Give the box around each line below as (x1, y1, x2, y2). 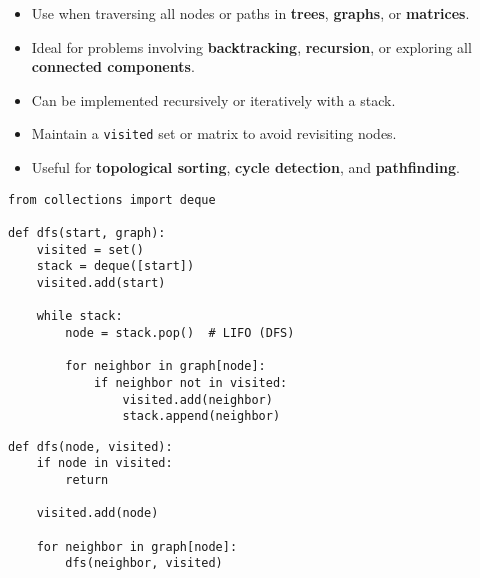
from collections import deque (8, 192, 216, 207)
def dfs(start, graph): (8, 225, 166, 240)
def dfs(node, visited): (8, 439, 173, 454)
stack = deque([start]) (36, 259, 195, 274)
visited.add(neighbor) (122, 392, 273, 407)
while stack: (36, 309, 123, 324)
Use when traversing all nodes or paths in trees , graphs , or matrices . (31, 3, 470, 23)
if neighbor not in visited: (93, 375, 288, 390)
